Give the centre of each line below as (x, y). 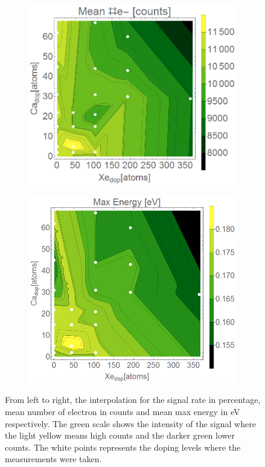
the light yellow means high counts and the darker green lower (120, 435)
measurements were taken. (53, 459)
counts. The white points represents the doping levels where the (123, 447)
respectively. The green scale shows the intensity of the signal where (130, 423)
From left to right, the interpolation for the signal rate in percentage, (133, 400)
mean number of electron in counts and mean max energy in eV (123, 412)
